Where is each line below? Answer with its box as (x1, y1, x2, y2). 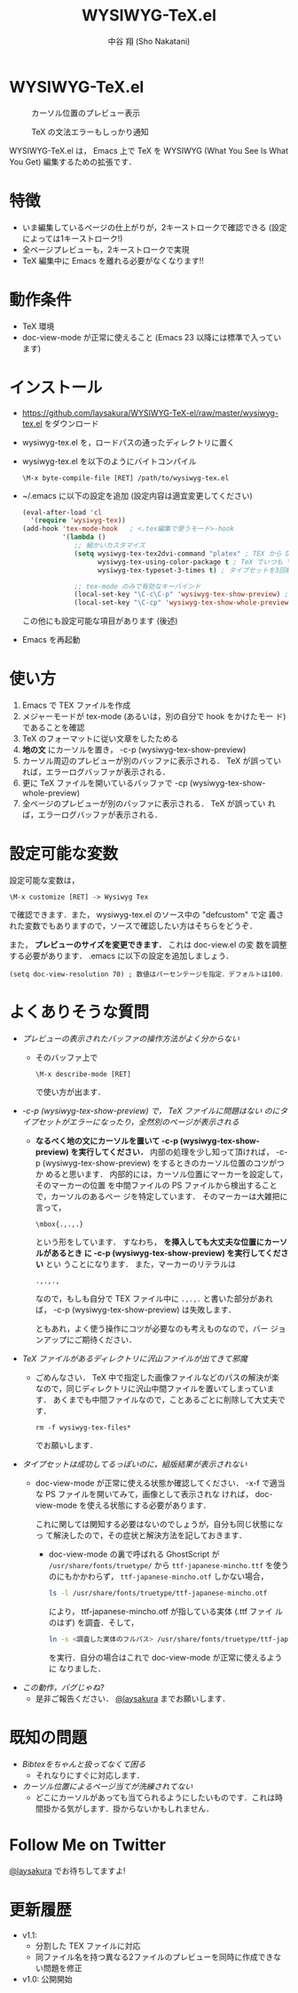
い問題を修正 (35, 1962, 82, 1973)
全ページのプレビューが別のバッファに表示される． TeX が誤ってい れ (21, 798, 276, 809)
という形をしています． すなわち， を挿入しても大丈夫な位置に (35, 1237, 264, 1247)
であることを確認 (21, 722, 85, 733)
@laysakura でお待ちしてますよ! (9, 1865, 126, 1876)
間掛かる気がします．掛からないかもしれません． (35, 1803, 215, 1813)
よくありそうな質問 (9, 1002, 150, 1022)
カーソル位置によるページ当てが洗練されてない (21, 1781, 193, 1791)
